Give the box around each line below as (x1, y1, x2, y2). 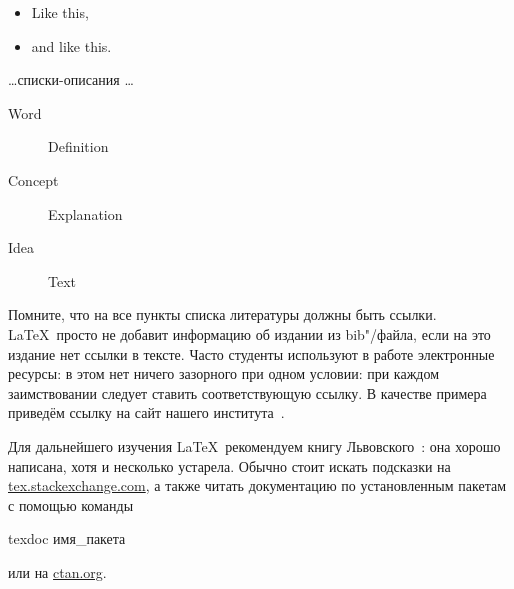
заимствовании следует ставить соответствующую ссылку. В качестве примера (8, 382, 487, 403)
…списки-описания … (8, 69, 134, 90)
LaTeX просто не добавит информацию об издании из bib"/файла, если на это (8, 323, 491, 344)
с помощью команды (8, 494, 134, 515)
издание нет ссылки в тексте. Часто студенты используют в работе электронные (8, 343, 495, 364)
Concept (8, 169, 59, 190)
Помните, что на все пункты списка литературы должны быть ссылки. (8, 304, 437, 325)
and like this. (31, 35, 112, 56)
